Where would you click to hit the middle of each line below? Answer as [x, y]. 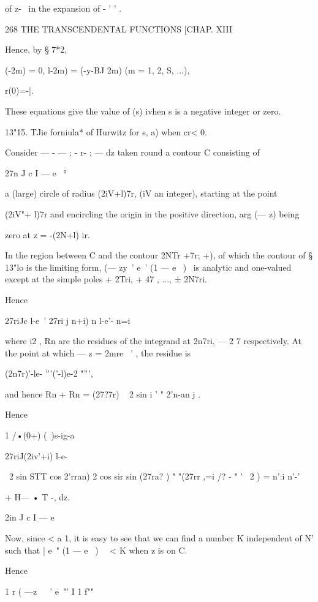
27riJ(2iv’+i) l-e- [36, 455]
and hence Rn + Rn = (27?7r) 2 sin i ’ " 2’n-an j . [103, 393]
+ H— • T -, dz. [38, 496]
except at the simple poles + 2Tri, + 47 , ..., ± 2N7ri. [106, 279]
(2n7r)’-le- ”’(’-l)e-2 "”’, [49, 373]
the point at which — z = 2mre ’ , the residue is [98, 352]
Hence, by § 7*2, [36, 49]
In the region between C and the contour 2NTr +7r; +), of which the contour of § [159, 255]
